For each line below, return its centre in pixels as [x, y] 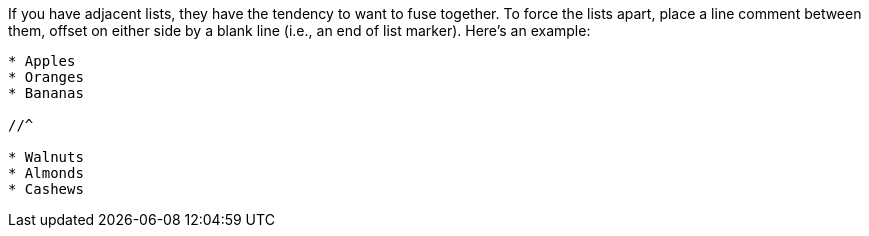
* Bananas [46, 93]
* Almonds [46, 173]
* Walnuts [46, 157]
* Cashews [46, 189]
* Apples [42, 61]
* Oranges [46, 77]
